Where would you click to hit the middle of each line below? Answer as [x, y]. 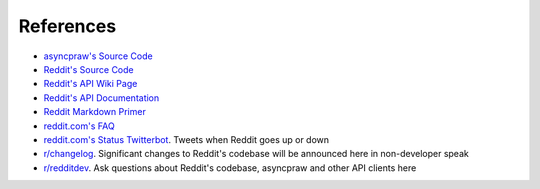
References [67, 26]
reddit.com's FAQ [79, 126]
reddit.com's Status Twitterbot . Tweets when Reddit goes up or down [186, 139]
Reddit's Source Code [88, 69]
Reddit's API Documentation [101, 97]
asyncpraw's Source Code [98, 56]
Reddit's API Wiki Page [90, 84]
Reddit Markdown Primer [95, 112]
